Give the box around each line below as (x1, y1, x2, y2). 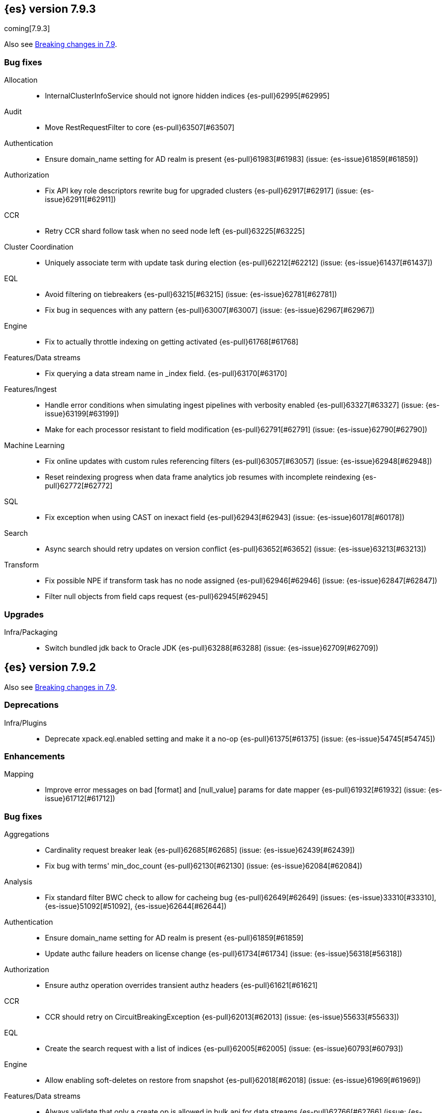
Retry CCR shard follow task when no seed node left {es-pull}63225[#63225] (45, 227, 305, 236)
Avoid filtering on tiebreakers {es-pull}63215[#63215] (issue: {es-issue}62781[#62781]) (45, 290, 337, 299)
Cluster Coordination (4, 242, 73, 252)
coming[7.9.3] (4, 24, 50, 33)
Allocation (4, 76, 38, 85)
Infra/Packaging (4, 627, 58, 636)
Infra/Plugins (4, 718, 47, 727)
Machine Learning (4, 441, 65, 450)
